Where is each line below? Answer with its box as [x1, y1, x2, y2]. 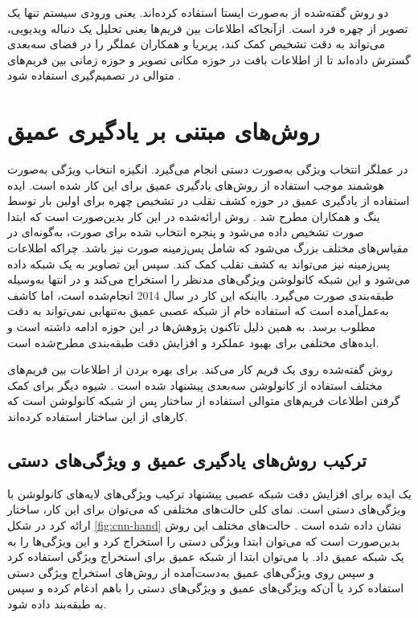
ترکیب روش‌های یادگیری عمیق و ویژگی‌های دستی [7, 447, 367, 472]
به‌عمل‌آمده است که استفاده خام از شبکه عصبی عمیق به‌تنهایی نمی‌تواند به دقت [7, 302, 389, 319]
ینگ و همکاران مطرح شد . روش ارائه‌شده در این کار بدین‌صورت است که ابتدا [7, 207, 380, 224]
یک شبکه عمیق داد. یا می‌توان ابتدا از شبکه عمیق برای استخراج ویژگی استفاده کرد [7, 548, 404, 565]
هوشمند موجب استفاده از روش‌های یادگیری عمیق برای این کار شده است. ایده [7, 176, 384, 193]
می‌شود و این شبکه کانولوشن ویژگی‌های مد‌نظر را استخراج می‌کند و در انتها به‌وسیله [7, 271, 410, 288]
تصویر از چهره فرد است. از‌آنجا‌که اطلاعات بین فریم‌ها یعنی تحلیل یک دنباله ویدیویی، [7, 19, 408, 36]
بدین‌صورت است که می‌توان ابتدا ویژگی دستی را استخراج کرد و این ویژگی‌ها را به [7, 532, 400, 549]
